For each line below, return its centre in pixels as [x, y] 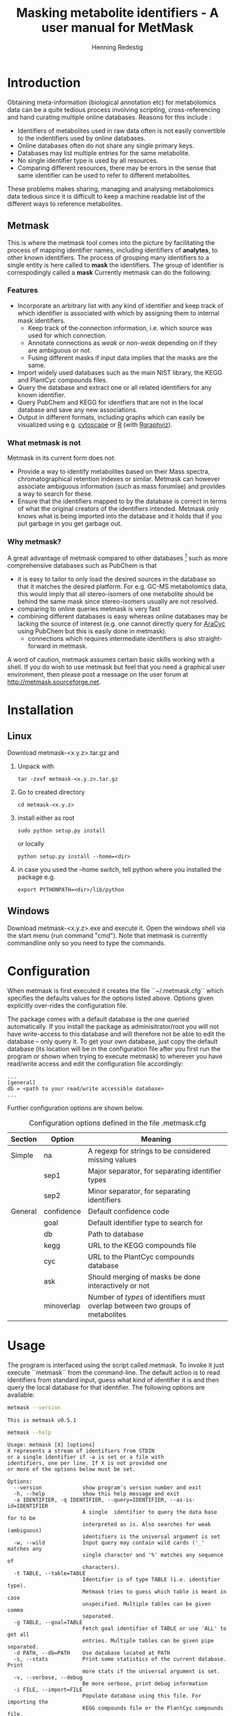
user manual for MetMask [117, 28]
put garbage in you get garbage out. [70, 523]
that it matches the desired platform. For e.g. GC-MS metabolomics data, [122, 586]
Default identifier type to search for [145, 1223]
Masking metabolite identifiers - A [117, 13]
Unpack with [36, 766]
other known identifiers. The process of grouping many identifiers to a [108, 258]
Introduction [44, 83]
